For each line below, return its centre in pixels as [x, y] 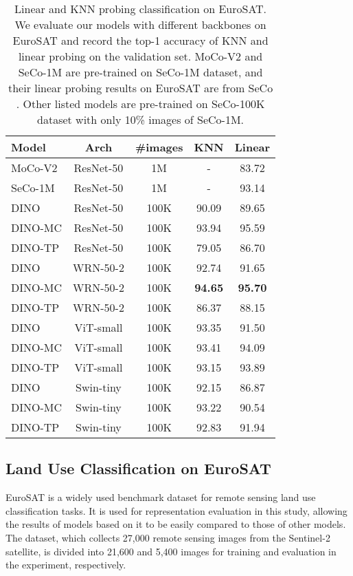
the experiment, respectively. [66, 565]
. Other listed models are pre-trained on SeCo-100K [140, 104]
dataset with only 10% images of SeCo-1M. [141, 119]
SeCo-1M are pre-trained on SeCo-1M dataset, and [140, 72]
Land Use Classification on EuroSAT [138, 468]
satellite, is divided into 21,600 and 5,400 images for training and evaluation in [171, 551]
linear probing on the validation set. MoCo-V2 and [140, 56]
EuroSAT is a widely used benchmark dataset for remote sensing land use [161, 497]
